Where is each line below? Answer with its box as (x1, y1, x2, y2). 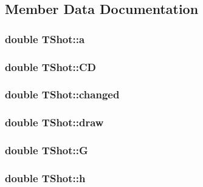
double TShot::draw (5, 115, 104, 130)
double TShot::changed (5, 87, 120, 102)
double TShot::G (5, 143, 88, 158)
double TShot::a (5, 31, 85, 46)
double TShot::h (5, 170, 86, 185)
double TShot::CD (5, 59, 97, 74)
